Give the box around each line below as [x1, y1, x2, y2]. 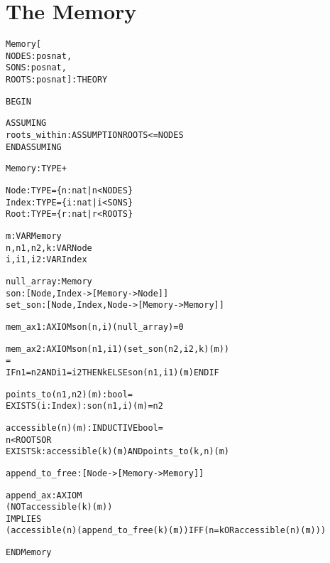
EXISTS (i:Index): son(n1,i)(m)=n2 [6, 401, 163, 412]
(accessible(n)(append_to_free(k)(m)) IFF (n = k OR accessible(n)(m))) [6, 525, 326, 536]
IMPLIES [6, 513, 42, 524]
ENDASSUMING [6, 141, 62, 152]
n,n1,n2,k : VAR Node [6, 242, 92, 253]
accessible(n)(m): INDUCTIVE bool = [6, 422, 163, 433]
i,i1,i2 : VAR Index [6, 254, 87, 265]
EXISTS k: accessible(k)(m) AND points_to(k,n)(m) [6, 446, 230, 457]
